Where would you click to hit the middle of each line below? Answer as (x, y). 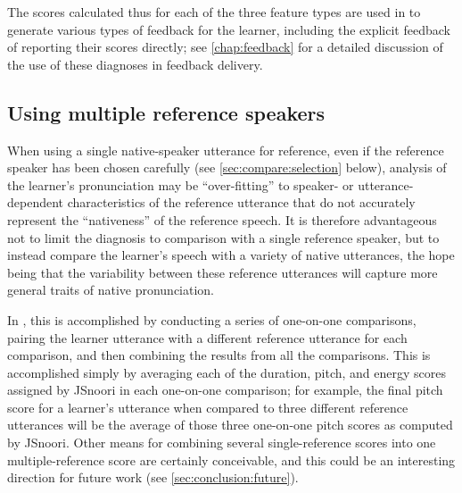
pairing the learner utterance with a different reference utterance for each (207, 337)
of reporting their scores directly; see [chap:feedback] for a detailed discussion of (225, 47)
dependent (36, 202)
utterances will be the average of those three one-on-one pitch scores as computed (230, 425)
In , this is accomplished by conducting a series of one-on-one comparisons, (212, 319)
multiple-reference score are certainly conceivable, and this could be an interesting (231, 460)
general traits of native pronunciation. (111, 290)
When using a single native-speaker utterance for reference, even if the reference (226, 150)
